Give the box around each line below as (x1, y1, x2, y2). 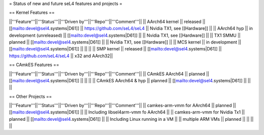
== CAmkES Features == (9, 62, 60, 68)
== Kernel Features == (9, 10, 55, 16)
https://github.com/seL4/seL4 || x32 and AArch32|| (9, 53, 113, 59)
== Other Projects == (9, 93, 52, 99)
